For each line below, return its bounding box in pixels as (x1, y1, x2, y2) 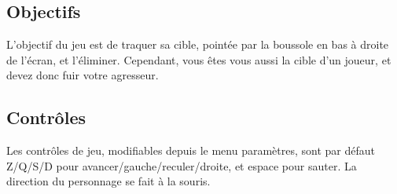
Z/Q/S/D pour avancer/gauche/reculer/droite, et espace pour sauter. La (6, 157, 357, 174)
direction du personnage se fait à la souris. (6, 173, 211, 189)
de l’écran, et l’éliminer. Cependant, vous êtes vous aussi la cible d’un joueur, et (6, 51, 391, 68)
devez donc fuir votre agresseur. (6, 67, 159, 83)
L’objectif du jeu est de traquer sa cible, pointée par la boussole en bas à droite (6, 36, 389, 53)
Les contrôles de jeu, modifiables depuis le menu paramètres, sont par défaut (6, 142, 376, 159)
